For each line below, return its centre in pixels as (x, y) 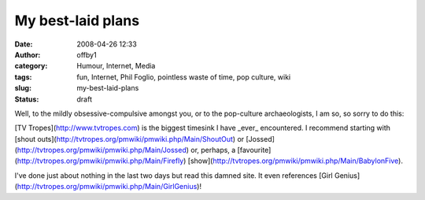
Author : (28, 54)
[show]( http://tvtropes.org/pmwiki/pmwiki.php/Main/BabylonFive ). (295, 161)
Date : (24, 44)
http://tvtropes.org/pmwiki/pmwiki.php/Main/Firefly (100, 161)
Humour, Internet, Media (116, 66)
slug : (23, 88)
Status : (27, 99)
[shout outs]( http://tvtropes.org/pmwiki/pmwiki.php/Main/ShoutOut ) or (129, 139)
